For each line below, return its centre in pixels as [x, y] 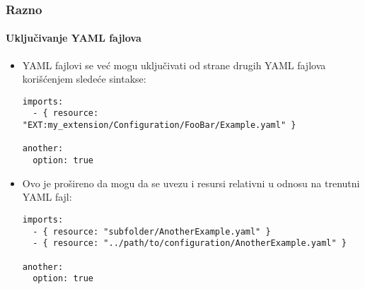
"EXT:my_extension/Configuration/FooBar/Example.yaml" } [159, 125]
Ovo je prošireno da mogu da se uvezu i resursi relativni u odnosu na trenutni [191, 183]
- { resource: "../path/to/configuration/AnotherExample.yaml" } [190, 243]
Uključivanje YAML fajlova [74, 38]
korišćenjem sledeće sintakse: [84, 79]
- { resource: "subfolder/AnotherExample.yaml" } [152, 231]
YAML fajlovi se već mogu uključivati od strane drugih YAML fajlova [174, 65]
